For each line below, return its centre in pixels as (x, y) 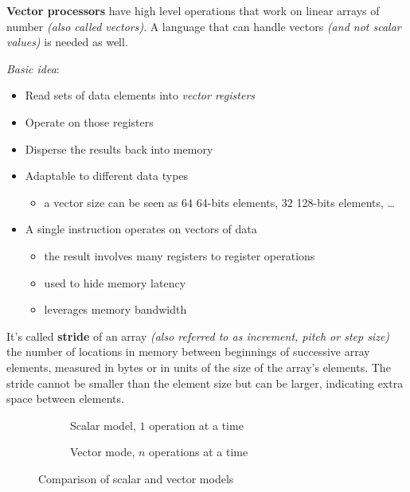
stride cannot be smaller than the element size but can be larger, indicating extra (205, 383)
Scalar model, (103, 425)
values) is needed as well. (67, 42)
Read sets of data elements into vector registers (140, 95)
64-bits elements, (237, 202)
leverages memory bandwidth (115, 309)
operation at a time (196, 425)
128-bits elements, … (346, 202)
